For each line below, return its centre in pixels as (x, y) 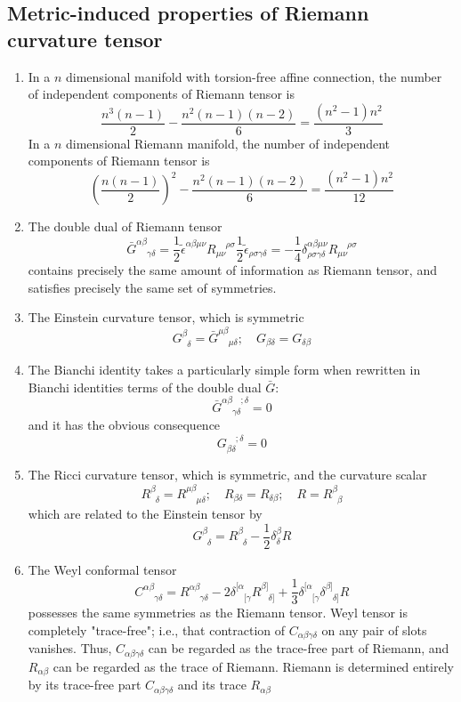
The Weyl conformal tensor (102, 569)
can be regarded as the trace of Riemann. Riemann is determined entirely (253, 666)
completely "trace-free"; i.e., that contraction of (157, 629)
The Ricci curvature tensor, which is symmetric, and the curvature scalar (227, 475)
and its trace (212, 685)
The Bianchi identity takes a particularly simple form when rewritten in (224, 370)
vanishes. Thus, (70, 648)
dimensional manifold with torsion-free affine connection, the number (254, 76)
